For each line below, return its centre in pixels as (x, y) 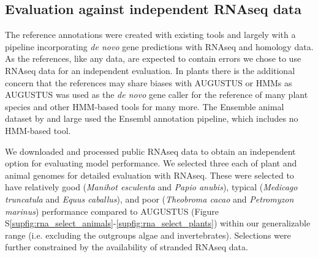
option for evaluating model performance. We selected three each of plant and (151, 163)
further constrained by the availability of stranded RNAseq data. (127, 247)
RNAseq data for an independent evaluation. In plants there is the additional (150, 70)
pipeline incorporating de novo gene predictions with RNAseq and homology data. (159, 46)
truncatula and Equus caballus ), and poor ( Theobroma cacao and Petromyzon (150, 199)
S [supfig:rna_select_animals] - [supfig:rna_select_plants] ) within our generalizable (158, 223)
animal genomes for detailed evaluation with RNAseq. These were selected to (150, 175)
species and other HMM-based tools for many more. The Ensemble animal (145, 106)
